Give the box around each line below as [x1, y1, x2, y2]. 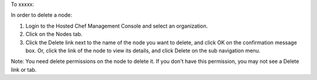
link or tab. [11, 66, 37, 73]
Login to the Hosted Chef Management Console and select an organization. [25, 22, 208, 29]
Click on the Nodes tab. [25, 31, 83, 38]
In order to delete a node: [11, 12, 73, 19]
